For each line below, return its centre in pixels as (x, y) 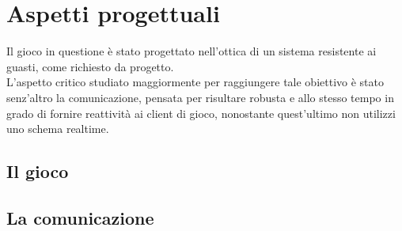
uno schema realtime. (58, 129)
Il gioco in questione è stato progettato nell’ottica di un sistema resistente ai (192, 51)
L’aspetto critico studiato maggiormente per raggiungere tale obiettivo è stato (195, 82)
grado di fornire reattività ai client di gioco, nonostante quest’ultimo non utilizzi (201, 113)
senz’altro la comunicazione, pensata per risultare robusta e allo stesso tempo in (200, 97)
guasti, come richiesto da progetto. (90, 66)
